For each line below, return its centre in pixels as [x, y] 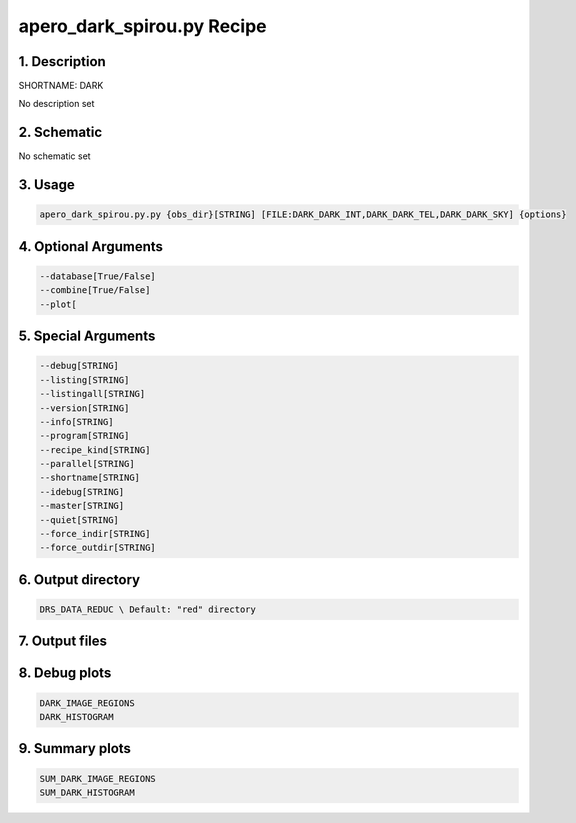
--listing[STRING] [84, 379]
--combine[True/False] [95, 290]
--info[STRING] [76, 421]
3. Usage [46, 185]
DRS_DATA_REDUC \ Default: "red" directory [148, 609]
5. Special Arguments [87, 336]
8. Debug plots [65, 673]
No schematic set [54, 156]
